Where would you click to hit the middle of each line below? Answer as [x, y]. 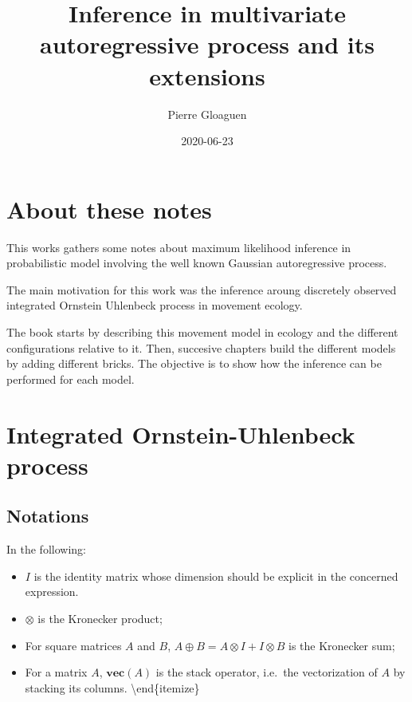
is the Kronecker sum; [342, 645]
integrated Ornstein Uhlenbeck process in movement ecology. [155, 305]
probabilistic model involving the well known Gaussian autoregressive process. [197, 263]
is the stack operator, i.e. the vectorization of [267, 672]
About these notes [109, 209]
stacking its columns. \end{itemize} [112, 687]
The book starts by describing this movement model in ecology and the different [202, 332]
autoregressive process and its [207, 44]
